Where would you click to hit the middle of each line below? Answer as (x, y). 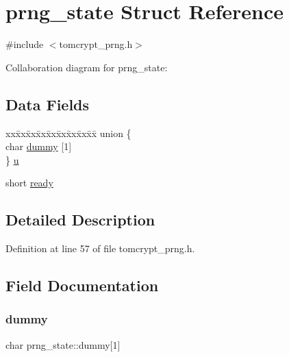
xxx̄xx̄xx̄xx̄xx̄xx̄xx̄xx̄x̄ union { (68, 133)
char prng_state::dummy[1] (63, 344)
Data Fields (48, 104)
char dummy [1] (39, 146)
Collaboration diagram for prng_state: (87, 67)
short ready (29, 183)
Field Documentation (82, 285)
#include (25, 44)
